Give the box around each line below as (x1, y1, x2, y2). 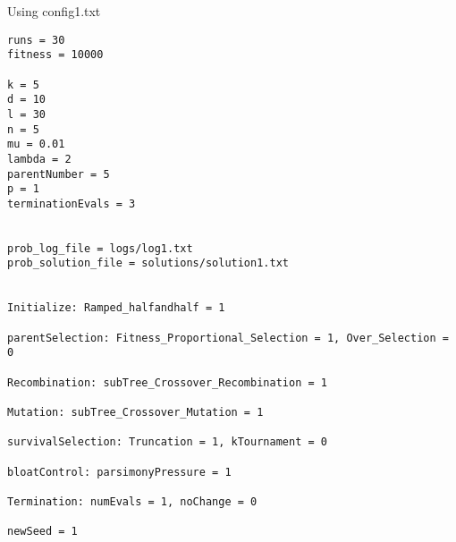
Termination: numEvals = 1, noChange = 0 (7, 495, 258, 508)
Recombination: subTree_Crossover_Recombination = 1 (7, 376, 327, 389)
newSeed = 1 (7, 525, 78, 538)
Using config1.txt (7, 2, 101, 20)
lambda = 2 (7, 152, 72, 165)
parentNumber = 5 (7, 167, 110, 181)
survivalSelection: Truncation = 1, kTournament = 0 (7, 436, 327, 449)
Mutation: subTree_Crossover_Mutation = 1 (7, 406, 264, 419)
